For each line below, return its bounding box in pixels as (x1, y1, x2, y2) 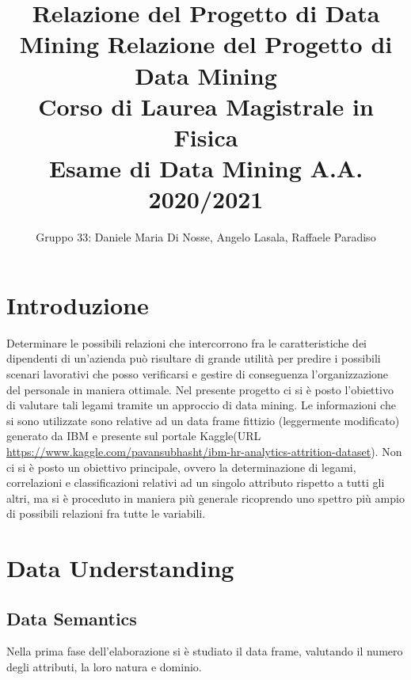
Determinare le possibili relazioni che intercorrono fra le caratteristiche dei (6, 334, 367, 351)
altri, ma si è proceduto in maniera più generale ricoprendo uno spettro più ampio (6, 489, 405, 506)
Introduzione (6, 288, 149, 321)
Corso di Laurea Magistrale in (38, 89, 374, 122)
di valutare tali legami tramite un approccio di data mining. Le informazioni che (6, 397, 396, 413)
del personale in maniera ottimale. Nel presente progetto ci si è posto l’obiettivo (6, 381, 394, 397)
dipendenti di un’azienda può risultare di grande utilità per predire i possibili (6, 350, 381, 367)
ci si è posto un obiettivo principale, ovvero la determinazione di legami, (6, 458, 356, 475)
